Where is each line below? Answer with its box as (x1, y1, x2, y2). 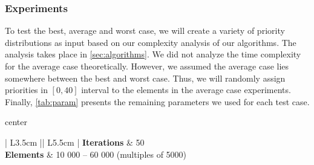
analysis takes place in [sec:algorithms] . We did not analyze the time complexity (5, 48, 301, 60)
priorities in (5, 83, 48, 96)
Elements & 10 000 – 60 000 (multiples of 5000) (5, 147, 187, 160)
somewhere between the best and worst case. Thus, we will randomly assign (5, 71, 286, 84)
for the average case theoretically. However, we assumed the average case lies (5, 60, 289, 72)
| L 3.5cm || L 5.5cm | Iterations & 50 (5, 135, 145, 148)
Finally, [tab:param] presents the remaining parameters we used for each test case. (5, 95, 310, 108)
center (5, 115, 27, 128)
